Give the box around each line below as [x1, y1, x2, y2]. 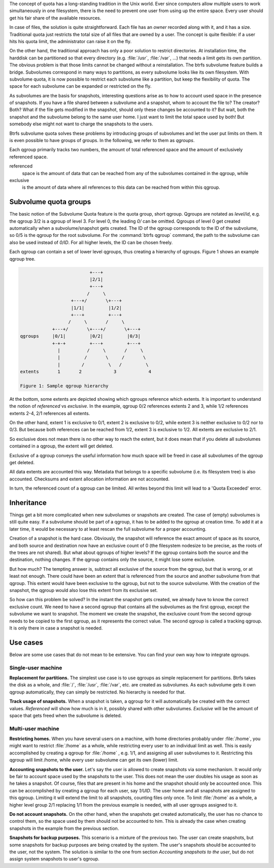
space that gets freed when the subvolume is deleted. [9, 712, 122, 718]
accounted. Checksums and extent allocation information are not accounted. [9, 476, 170, 482]
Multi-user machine [9, 725, 59, 732]
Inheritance [9, 498, 47, 507]
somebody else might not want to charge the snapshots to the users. [9, 121, 153, 127]
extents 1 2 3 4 [20, 369, 152, 375]
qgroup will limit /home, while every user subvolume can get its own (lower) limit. [9, 757, 179, 763]
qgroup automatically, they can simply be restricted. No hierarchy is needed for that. [9, 689, 186, 695]
